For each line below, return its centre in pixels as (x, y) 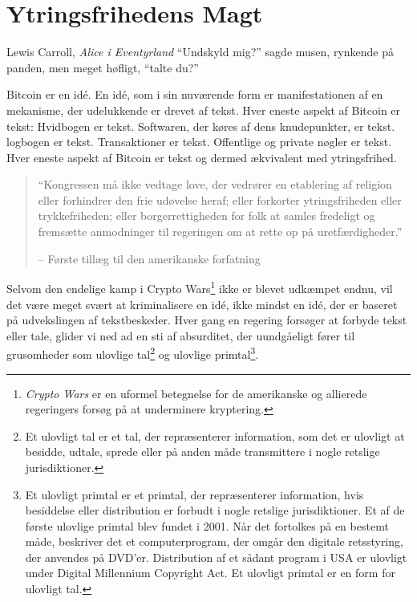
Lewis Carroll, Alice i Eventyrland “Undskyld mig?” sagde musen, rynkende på (200, 52)
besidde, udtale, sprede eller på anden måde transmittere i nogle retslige (202, 451)
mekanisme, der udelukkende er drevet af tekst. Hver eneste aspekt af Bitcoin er (204, 110)
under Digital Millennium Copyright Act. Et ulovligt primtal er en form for (210, 573)
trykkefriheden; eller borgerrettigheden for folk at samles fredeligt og (206, 216)
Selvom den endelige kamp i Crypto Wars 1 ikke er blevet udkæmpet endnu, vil (200, 287)
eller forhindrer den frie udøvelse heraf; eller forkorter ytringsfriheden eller (220, 199)
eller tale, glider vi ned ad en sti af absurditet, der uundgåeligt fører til (181, 335)
